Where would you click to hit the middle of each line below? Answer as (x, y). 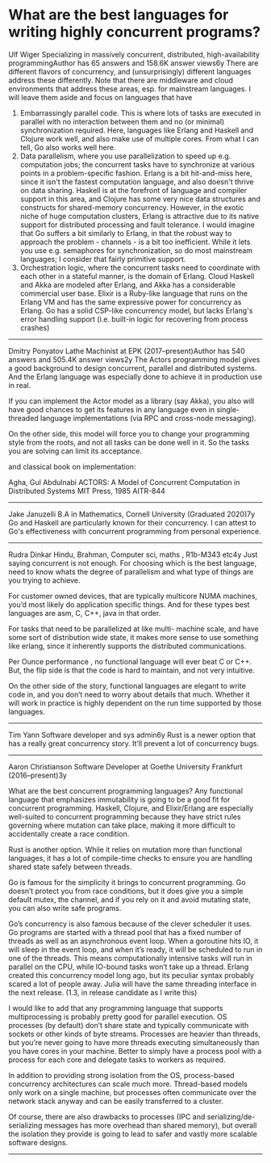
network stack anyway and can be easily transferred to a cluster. (116, 1101)
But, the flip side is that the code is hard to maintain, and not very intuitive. (132, 670)
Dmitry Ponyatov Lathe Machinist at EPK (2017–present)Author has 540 (127, 351)
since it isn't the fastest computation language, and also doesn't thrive (137, 181)
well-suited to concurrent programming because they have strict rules (125, 816)
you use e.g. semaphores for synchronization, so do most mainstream (136, 250)
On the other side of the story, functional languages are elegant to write (127, 685)
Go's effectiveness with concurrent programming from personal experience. (135, 531)
